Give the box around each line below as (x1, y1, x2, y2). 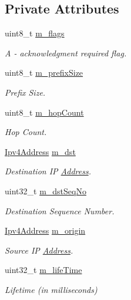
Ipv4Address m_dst (5, 145, 76, 157)
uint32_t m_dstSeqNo (5, 184, 86, 197)
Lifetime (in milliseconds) (5, 283, 98, 295)
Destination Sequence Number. (5, 204, 115, 217)
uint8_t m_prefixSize (5, 66, 83, 79)
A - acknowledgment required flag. (5, 46, 127, 59)
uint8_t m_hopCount (5, 106, 84, 118)
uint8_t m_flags (5, 27, 65, 39)
